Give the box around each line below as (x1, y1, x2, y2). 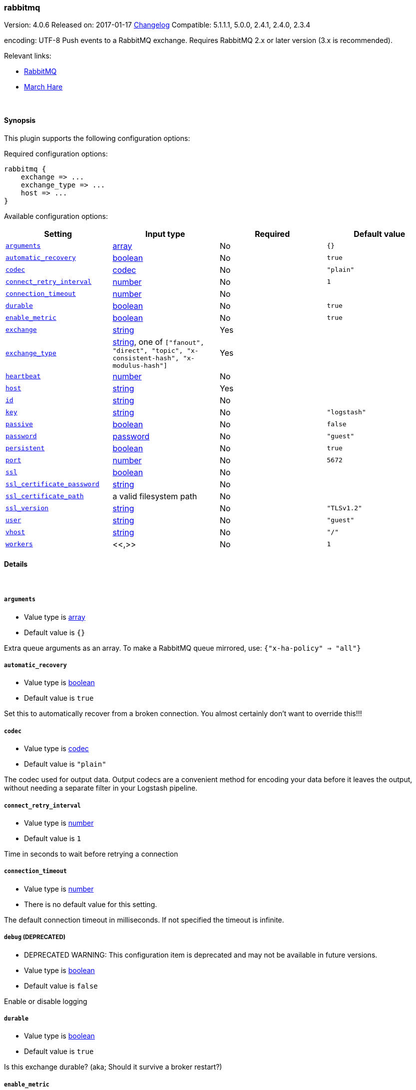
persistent (5, 444, 45, 452)
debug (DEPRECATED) (4, 934, 66, 941)
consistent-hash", (112, 354, 179, 362)
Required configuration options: (4, 149, 108, 158)
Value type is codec (24, 744, 89, 753)
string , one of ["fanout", (112, 336, 204, 347)
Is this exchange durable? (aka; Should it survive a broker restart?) (4, 1063, 222, 1072)
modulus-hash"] (112, 361, 168, 369)
